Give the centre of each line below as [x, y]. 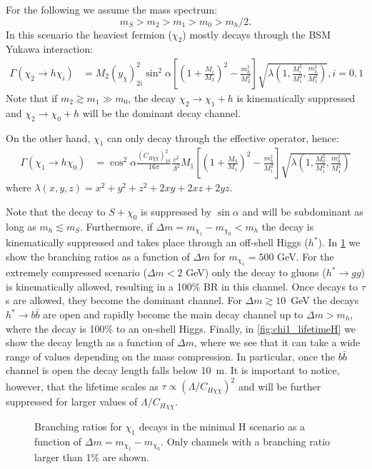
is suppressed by [176, 212]
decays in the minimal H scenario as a [222, 426]
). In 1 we [339, 242]
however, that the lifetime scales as [82, 386]
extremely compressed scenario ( [76, 272]
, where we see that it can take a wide [277, 342]
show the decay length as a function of [90, 342]
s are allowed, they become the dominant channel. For [124, 300]
